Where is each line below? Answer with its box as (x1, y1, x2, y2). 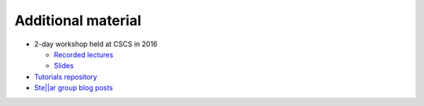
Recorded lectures (53, 49, 114, 59)
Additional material (14, 12, 141, 29)
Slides (53, 61, 74, 71)
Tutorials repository (34, 71, 97, 82)
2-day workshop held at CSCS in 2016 (34, 39, 158, 49)
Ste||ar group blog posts (34, 83, 113, 93)
